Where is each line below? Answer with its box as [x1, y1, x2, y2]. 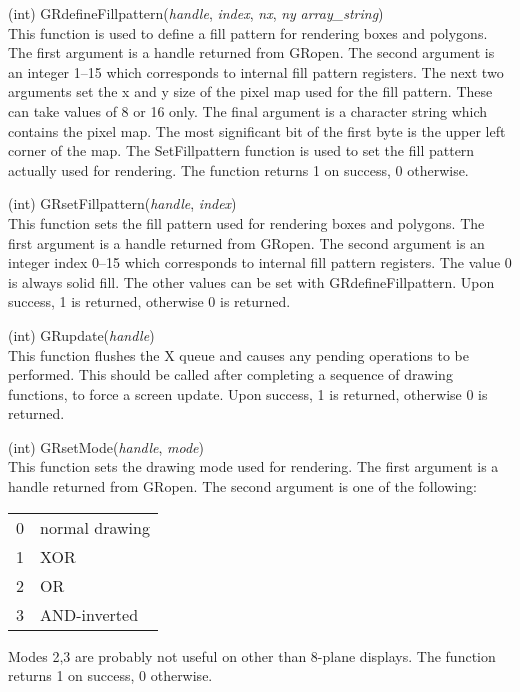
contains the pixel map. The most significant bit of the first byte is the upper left [8, 120, 506, 141]
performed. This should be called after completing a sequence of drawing [8, 364, 453, 385]
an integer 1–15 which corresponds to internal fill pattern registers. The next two [8, 61, 504, 82]
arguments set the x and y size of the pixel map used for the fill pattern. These [8, 81, 493, 102]
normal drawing [40, 515, 150, 539]
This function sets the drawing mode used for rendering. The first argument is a [8, 456, 499, 477]
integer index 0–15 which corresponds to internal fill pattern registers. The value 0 [8, 252, 512, 273]
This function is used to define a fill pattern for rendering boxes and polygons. [8, 22, 488, 43]
